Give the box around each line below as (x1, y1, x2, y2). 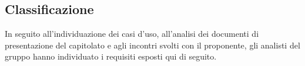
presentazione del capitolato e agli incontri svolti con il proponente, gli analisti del (5, 39, 300, 51)
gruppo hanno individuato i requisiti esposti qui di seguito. (5, 50, 217, 62)
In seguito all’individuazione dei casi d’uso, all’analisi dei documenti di (5, 27, 259, 40)
